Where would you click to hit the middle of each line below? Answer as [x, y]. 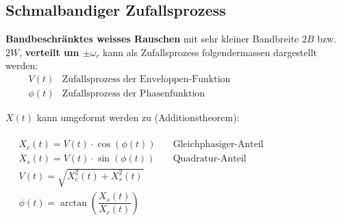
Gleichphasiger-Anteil [218, 145]
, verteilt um [49, 52]
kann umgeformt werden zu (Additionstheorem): [138, 117]
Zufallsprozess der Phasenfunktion [134, 94]
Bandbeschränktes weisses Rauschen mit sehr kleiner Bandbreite [152, 39]
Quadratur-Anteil [210, 159]
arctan [74, 203]
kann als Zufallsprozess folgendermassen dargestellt [210, 52]
